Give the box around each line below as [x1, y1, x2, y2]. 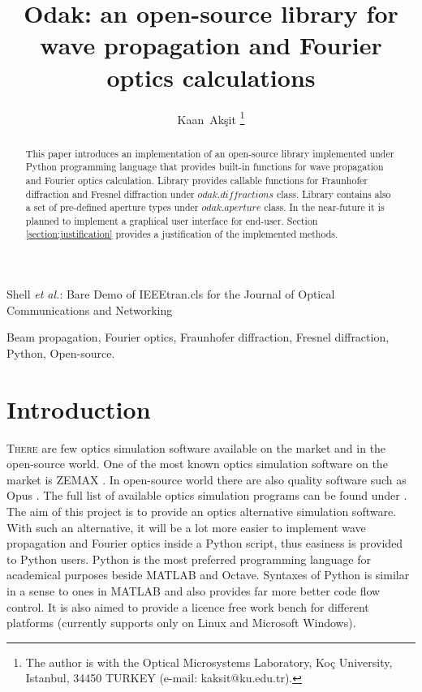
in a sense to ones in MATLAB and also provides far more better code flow [6, 582, 381, 599]
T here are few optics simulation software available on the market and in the [6, 439, 386, 456]
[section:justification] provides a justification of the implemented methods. [25, 227, 338, 241]
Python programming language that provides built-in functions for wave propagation [25, 160, 384, 174]
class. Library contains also [277, 187, 391, 200]
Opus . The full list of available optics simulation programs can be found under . [6, 487, 407, 504]
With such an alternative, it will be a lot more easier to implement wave [6, 518, 366, 535]
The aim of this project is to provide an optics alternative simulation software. [6, 503, 397, 520]
